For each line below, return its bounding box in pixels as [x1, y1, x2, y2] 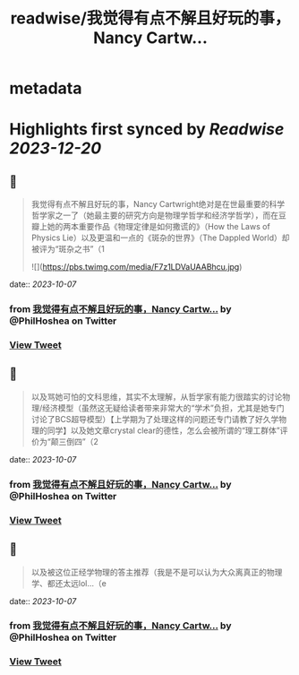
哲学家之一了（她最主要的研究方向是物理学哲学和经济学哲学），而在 [30, 210, 279, 221]
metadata [9, 78, 82, 99]
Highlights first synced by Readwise [9, 119, 285, 140]
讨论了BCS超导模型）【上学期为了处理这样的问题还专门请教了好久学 [30, 413, 279, 424]
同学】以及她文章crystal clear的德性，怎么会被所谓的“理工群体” [47, 425, 280, 436]
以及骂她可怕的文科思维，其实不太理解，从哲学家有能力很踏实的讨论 [30, 391, 283, 402]
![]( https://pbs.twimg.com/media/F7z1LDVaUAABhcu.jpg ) [30, 262, 243, 273]
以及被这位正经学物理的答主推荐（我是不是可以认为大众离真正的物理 [30, 567, 283, 577]
